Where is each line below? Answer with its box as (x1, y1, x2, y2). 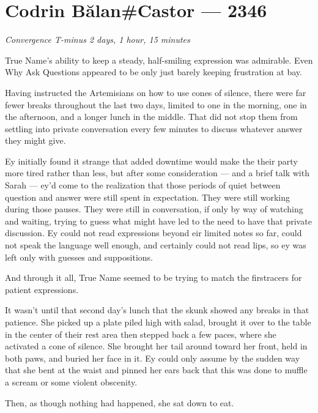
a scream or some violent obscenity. (5, 375, 138, 388)
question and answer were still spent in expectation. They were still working (5, 190, 290, 203)
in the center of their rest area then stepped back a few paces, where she (5, 327, 276, 340)
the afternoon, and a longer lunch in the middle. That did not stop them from (5, 110, 298, 123)
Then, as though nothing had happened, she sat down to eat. (5, 396, 234, 409)
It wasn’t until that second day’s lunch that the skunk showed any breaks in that (5, 303, 309, 316)
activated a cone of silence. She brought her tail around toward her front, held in (5, 340, 308, 352)
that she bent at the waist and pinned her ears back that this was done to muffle (5, 363, 308, 376)
